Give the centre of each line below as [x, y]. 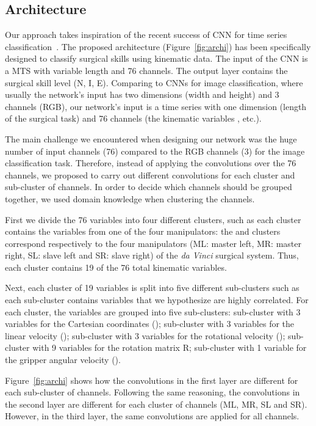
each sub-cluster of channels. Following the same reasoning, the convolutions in [153, 392]
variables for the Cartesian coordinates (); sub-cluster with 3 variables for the [150, 324]
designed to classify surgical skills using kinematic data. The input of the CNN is [156, 58]
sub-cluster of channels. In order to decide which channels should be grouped [149, 187]
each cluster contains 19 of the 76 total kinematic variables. [116, 267]
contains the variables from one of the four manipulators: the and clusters [143, 231]
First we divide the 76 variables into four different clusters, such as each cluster [153, 219]
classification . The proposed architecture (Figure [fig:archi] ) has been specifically [158, 46]
